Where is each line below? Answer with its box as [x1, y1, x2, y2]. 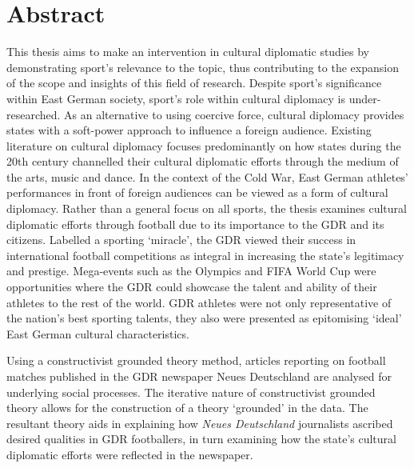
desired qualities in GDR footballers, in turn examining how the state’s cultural [6, 430, 396, 447]
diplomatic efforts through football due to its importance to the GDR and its [6, 215, 384, 232]
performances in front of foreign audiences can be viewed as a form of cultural [6, 184, 388, 201]
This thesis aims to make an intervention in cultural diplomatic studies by [6, 43, 369, 60]
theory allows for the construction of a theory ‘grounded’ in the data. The [6, 399, 368, 416]
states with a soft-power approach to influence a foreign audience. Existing [6, 122, 372, 138]
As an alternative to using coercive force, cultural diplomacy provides [64, 106, 404, 122]
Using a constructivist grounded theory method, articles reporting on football [6, 352, 386, 369]
